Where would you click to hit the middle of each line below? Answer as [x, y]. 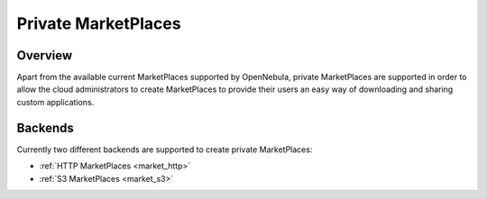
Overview [45, 55]
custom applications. [55, 102]
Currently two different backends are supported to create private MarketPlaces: [165, 149]
